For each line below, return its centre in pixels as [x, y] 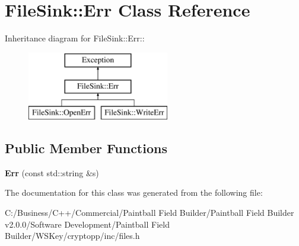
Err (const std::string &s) [52, 172]
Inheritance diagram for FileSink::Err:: [75, 38]
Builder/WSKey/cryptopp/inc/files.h [72, 236]
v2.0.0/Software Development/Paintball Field [87, 224]
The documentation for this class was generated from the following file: [134, 192]
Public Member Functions [86, 148]
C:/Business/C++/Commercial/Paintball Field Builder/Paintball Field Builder [149, 213]
